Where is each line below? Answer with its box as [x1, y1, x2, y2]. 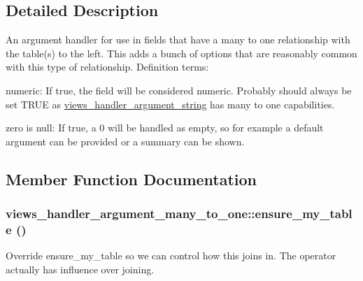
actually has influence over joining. [6, 261, 155, 276]
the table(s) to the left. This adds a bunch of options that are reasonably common [6, 45, 357, 60]
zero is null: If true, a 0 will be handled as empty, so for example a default [6, 120, 324, 135]
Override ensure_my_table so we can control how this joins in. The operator [6, 248, 336, 263]
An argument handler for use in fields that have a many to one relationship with [6, 32, 350, 47]
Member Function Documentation [6, 168, 257, 189]
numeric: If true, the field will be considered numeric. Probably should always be [6, 82, 352, 97]
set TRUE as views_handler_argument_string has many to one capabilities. [6, 96, 335, 111]
